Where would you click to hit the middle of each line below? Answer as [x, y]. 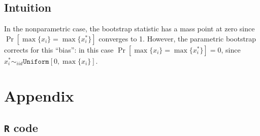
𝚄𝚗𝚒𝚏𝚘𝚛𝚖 [36, 61]
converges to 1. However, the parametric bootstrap [177, 38]
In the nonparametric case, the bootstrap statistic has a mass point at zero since [129, 29]
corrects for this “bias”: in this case [59, 49]
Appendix [39, 95]
